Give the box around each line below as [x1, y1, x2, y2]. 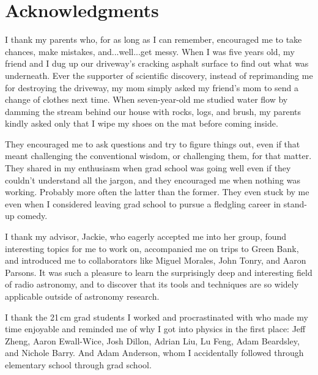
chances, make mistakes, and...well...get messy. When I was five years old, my [5, 45, 295, 58]
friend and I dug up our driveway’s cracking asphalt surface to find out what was [5, 57, 309, 70]
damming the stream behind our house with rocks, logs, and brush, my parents [5, 105, 301, 117]
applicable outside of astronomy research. [5, 290, 160, 302]
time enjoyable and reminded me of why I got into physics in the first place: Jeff [5, 322, 306, 335]
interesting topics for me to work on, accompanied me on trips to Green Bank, [5, 242, 299, 254]
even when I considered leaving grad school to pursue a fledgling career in [5, 197, 281, 210]
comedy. [17, 209, 48, 222]
